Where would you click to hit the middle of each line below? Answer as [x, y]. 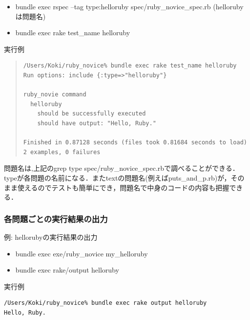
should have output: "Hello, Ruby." [97, 123]
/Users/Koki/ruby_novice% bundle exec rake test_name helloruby [130, 66]
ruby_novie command [55, 95]
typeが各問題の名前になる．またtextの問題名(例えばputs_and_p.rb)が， [117, 177]
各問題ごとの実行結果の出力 [56, 218]
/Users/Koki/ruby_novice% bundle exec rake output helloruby [105, 303]
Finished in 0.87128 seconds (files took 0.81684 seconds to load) [135, 143]
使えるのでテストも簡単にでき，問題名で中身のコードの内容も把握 [123, 187]
